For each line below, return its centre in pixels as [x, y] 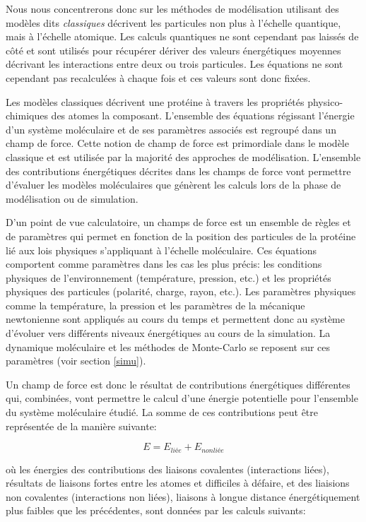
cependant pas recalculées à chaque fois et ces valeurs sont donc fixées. [158, 77]
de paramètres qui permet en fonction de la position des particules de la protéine [181, 236]
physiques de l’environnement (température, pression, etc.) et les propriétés [169, 277]
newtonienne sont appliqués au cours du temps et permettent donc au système [176, 319]
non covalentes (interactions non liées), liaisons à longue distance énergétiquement [183, 496]
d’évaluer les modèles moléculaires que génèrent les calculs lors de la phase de [173, 185]
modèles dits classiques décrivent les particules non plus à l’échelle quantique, [173, 22]
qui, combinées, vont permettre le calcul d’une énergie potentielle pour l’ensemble [182, 398]
